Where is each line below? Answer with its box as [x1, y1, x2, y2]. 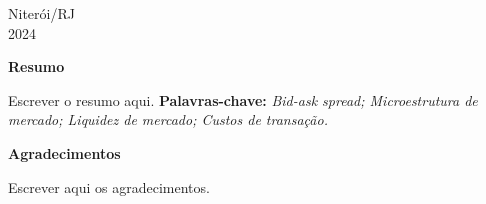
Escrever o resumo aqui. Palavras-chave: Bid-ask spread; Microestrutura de [8, 89, 478, 110]
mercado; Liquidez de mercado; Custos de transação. [8, 109, 328, 130]
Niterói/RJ [8, 3, 75, 23]
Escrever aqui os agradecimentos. [8, 176, 210, 197]
